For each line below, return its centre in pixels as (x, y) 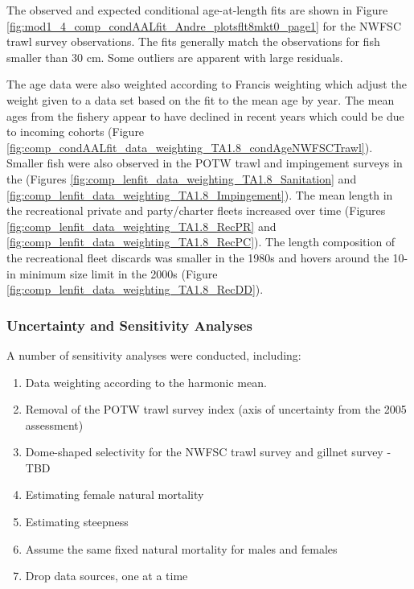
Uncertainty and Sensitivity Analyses (129, 325)
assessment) (54, 424)
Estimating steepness (77, 522)
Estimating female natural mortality (115, 494)
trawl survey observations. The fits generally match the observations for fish (193, 41)
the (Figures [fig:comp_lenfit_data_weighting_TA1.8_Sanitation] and (182, 178)
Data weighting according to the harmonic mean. (146, 382)
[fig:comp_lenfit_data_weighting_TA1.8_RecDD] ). (135, 289)
